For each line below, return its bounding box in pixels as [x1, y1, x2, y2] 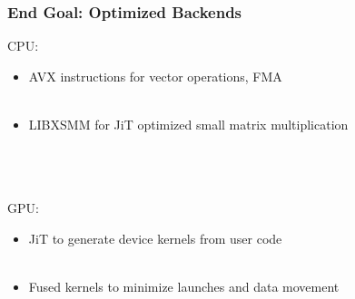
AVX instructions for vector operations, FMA [28, 66, 282, 85]
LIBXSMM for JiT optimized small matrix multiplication [28, 115, 349, 133]
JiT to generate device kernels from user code [28, 228, 282, 247]
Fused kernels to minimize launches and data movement [28, 277, 340, 296]
